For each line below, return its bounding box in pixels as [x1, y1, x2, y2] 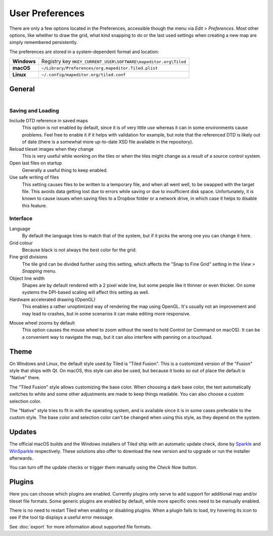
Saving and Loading [9, 107, 59, 114]
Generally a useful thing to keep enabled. [22, 167, 108, 173]
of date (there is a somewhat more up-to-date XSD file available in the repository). [22, 139, 194, 145]
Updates [9, 428, 37, 436]
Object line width [9, 275, 45, 281]
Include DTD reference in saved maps [9, 118, 88, 123]
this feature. [22, 202, 48, 208]
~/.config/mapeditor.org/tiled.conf [41, 72, 126, 77]
